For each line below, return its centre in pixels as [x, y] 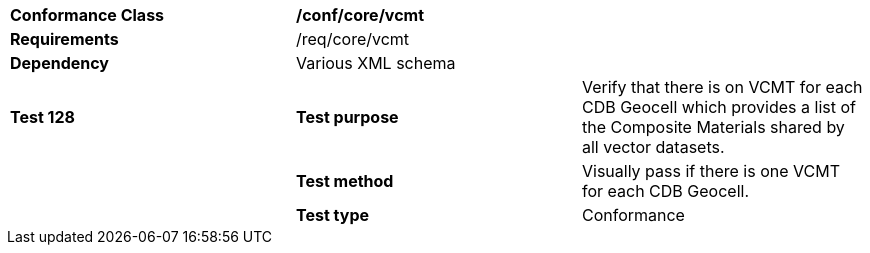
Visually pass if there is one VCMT [710, 171]
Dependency [59, 63]
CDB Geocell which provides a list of [718, 107]
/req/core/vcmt [352, 39]
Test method [344, 181]
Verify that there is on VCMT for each [722, 87]
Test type [332, 215]
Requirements [64, 39]
